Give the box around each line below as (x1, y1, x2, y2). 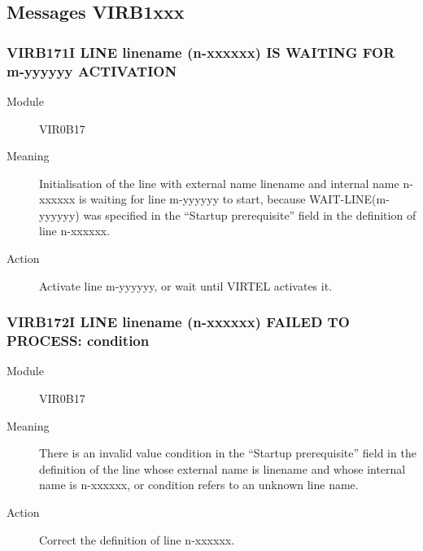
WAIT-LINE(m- (309, 190, 390, 208)
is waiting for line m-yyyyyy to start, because (79, 190, 306, 208)
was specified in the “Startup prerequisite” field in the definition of (83, 206, 416, 223)
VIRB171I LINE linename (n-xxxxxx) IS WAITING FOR (7, 42, 395, 62)
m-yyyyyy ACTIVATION (7, 60, 177, 81)
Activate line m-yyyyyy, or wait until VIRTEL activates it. (39, 277, 333, 294)
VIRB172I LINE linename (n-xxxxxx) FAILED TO (7, 312, 350, 332)
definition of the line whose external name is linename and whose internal (39, 460, 406, 477)
